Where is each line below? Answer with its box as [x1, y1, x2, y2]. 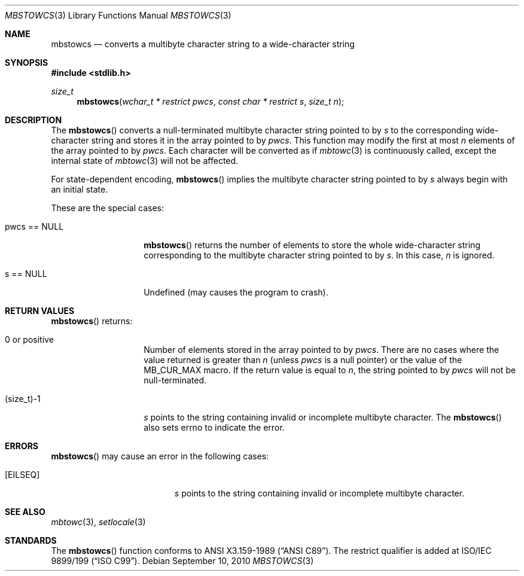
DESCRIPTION [5, 115, 62, 125]
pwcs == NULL [5, 221, 64, 231]
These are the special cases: [51, 203, 164, 213]
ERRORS [5, 441, 39, 451]
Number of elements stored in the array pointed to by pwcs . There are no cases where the [144, 345, 499, 355]
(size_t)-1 [5, 394, 41, 404]
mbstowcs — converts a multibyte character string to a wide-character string [51, 39, 355, 49]
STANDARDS [5, 535, 57, 545]
